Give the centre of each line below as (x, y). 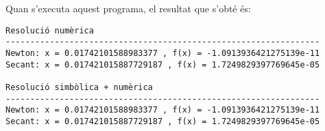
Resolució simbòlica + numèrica (79, 87)
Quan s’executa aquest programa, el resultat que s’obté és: (128, 8)
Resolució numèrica (50, 30)
